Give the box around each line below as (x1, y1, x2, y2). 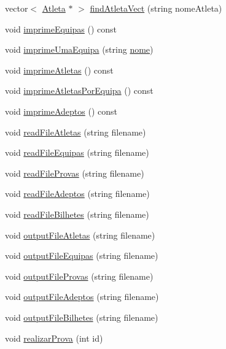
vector (5, 2, 28, 14)
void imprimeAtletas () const (5, 63, 114, 76)
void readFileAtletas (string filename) (5, 125, 146, 138)
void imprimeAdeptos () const (5, 104, 117, 117)
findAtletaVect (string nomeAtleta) (90, 2, 222, 14)
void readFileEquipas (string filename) (5, 146, 149, 159)
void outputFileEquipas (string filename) (5, 249, 158, 262)
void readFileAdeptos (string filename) (5, 187, 150, 200)
